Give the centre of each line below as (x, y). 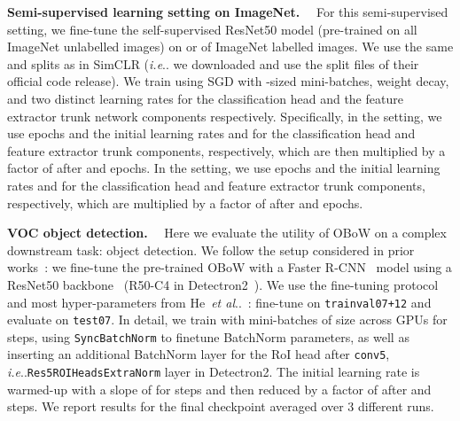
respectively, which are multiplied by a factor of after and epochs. (185, 203)
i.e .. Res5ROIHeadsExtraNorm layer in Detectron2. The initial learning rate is (214, 372)
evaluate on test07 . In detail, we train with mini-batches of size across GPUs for (227, 320)
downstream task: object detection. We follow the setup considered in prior (211, 249)
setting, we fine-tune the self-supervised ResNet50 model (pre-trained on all (212, 29)
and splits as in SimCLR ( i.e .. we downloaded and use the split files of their (213, 63)
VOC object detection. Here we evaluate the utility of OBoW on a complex (227, 233)
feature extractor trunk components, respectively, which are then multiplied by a (226, 150)
